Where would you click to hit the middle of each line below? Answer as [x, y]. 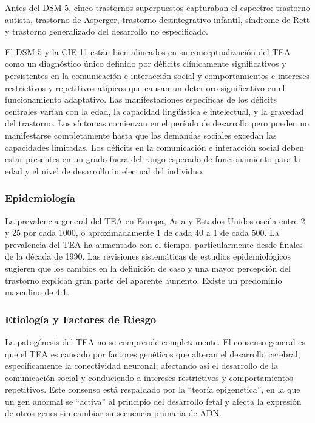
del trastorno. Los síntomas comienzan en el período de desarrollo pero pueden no [157, 123]
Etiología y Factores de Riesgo [81, 319]
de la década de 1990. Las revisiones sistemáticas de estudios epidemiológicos [148, 256]
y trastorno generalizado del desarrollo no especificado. [107, 31]
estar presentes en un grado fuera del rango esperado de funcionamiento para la [153, 159]
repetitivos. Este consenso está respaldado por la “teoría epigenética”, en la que [153, 389]
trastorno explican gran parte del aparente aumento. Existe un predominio [144, 280]
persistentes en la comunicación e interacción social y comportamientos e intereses [157, 75]
